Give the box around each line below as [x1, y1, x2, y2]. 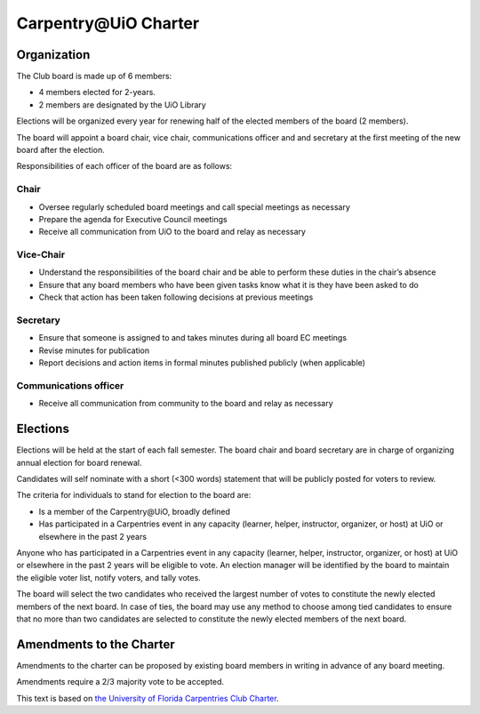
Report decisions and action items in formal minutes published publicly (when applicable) [38, 357, 366, 368]
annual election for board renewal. [16, 457, 142, 468]
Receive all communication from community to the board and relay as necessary [38, 398, 333, 409]
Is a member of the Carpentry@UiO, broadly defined [38, 506, 231, 517]
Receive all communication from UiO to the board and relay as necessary [38, 227, 307, 237]
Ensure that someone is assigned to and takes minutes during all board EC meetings [38, 333, 347, 343]
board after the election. [16, 145, 106, 156]
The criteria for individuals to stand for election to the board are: [16, 490, 252, 501]
